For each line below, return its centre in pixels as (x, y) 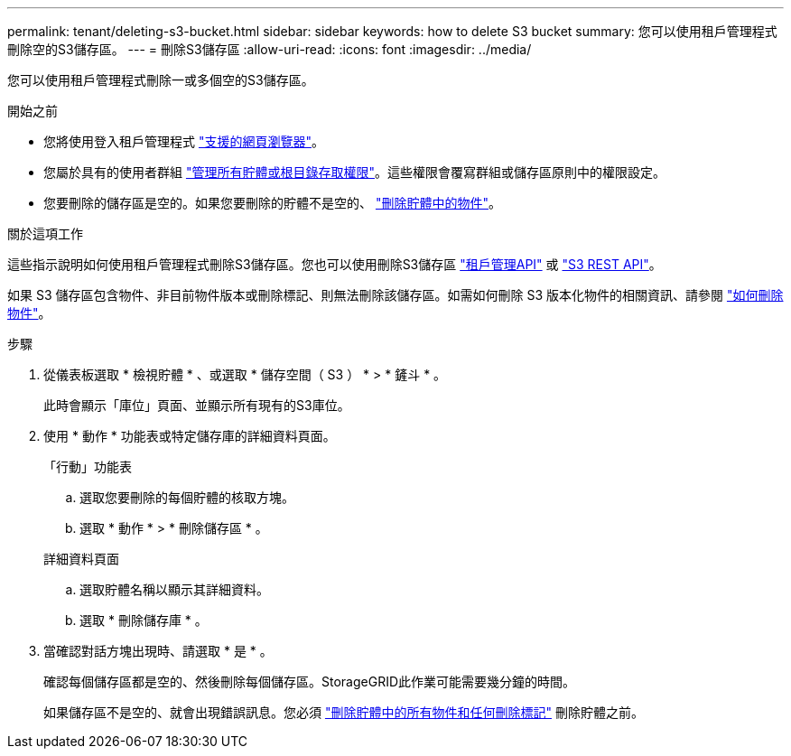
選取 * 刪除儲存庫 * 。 (144, 620)
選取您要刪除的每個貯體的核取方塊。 (187, 497)
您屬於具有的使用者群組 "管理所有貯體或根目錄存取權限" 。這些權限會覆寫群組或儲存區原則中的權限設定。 (354, 172)
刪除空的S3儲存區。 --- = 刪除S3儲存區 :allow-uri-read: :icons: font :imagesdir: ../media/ (270, 49)
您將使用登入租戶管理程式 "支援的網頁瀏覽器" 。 (184, 141)
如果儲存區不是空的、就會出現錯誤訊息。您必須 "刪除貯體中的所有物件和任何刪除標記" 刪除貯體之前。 (344, 712)
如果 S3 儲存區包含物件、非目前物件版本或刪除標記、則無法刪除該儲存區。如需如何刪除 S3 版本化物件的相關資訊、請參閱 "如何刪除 (395, 295)
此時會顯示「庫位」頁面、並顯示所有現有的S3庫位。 (197, 405)
